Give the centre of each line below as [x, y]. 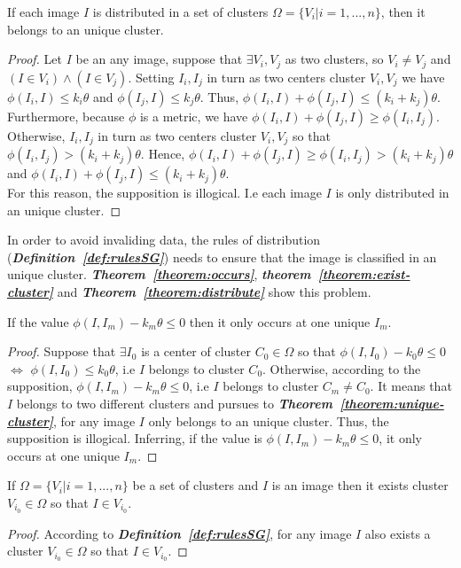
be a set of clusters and [195, 485]
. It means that [411, 386]
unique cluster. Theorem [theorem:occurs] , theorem [159, 274]
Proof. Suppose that [62, 351]
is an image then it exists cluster [360, 485]
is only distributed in [392, 193]
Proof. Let [35, 59]
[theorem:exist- [364, 274]
